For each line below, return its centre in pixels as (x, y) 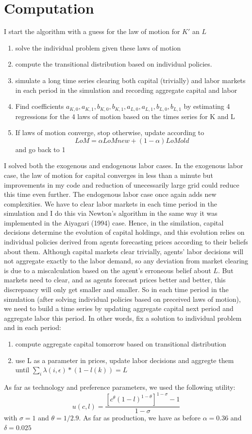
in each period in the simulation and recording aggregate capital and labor (126, 90)
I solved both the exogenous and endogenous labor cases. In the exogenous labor (124, 165)
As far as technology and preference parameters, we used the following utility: (120, 387)
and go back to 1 (40, 149)
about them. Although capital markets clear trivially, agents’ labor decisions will (124, 251)
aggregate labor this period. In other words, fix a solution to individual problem (123, 318)
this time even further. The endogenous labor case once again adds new (110, 194)
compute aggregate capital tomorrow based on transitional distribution (121, 344)
